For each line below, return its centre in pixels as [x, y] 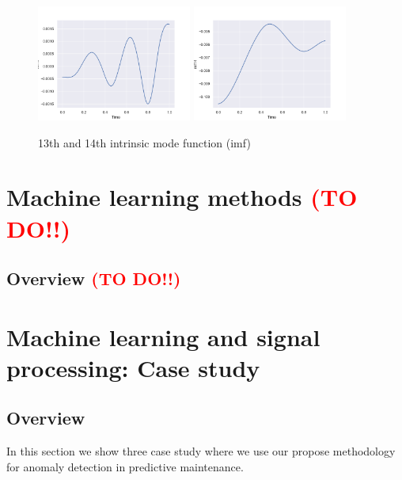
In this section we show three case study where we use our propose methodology [201, 451]
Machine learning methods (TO [182, 197]
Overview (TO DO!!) [94, 278]
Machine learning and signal [163, 336]
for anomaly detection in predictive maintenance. [125, 466]
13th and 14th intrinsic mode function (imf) [144, 142]
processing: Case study [133, 367]
